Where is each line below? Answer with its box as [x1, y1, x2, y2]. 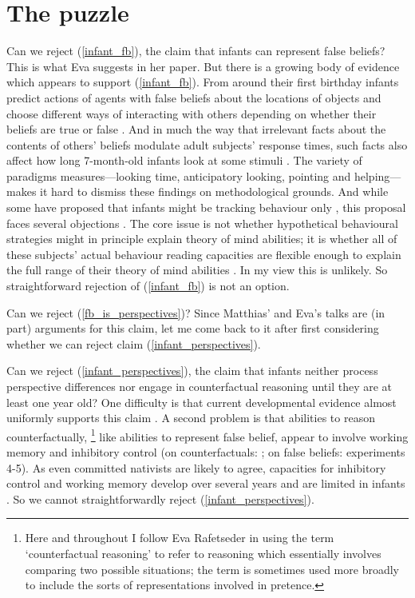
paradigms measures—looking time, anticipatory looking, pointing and [6, 167, 351, 184]
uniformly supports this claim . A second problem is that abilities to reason [6, 409, 375, 426]
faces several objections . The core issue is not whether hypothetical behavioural [6, 214, 398, 231]
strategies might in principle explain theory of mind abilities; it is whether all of [6, 230, 397, 247]
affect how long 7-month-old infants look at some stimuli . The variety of [6, 152, 362, 169]
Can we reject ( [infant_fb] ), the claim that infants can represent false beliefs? [6, 42, 385, 59]
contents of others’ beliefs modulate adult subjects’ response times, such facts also [6, 136, 408, 153]
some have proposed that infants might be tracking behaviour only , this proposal [6, 199, 406, 216]
